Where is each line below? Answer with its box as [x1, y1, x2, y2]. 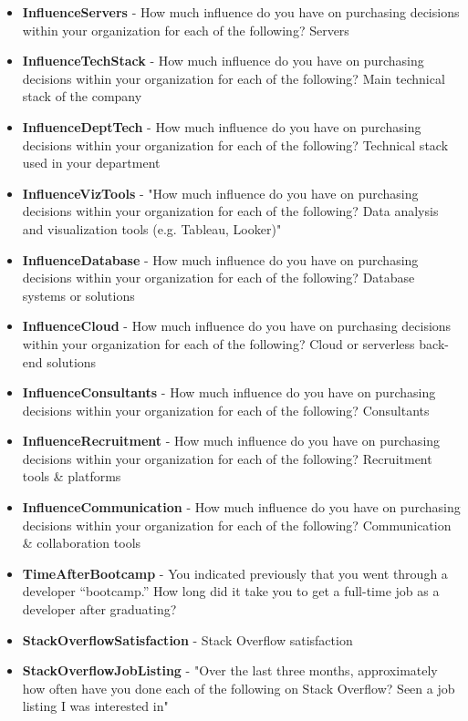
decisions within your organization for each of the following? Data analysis [22, 201, 439, 221]
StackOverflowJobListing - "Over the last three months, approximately [22, 661, 438, 680]
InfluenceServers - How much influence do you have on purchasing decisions [22, 3, 460, 21]
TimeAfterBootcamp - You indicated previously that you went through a [22, 563, 448, 582]
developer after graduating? [22, 600, 177, 619]
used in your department [22, 153, 161, 172]
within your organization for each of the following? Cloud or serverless [22, 334, 415, 353]
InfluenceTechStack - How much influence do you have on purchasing [22, 51, 424, 70]
